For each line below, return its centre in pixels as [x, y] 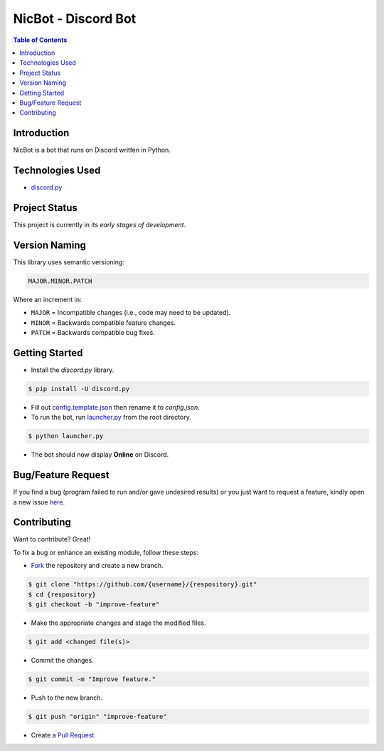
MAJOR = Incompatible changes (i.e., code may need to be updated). [131, 313]
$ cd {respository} [62, 594]
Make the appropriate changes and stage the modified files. [118, 623]
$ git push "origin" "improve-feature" [97, 716]
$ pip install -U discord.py [79, 389]
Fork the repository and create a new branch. [97, 566]
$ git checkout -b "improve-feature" [94, 605]
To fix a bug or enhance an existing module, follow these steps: [106, 552]
